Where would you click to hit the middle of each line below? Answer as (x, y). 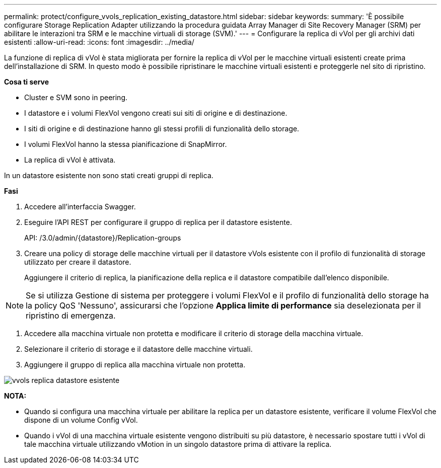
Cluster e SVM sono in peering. (76, 97)
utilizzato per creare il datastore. (78, 262)
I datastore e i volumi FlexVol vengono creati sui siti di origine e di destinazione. (156, 113)
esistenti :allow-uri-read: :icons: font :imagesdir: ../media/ (99, 42)
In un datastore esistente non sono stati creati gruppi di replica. (109, 175)
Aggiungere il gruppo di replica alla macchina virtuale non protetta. (135, 365)
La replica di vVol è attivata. (70, 160)
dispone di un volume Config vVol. (81, 420)
